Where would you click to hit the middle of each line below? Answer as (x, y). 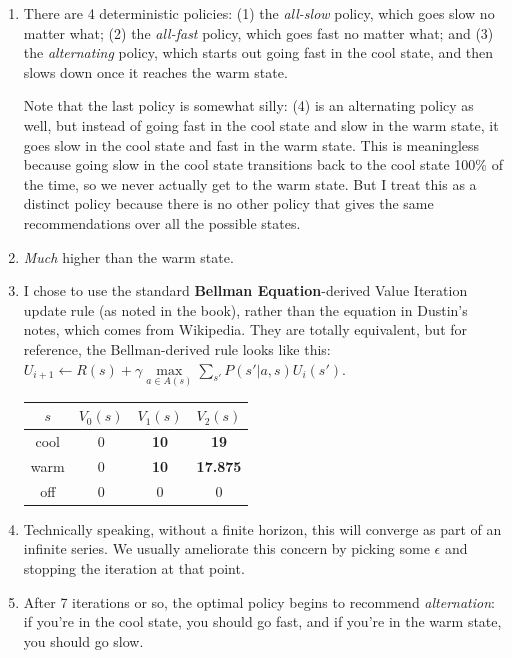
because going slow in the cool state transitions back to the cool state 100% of (263, 164)
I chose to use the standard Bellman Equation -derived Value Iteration (245, 290)
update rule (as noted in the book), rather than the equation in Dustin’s (245, 309)
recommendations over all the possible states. (162, 222)
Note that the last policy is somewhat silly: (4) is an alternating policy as (248, 105)
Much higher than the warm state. (128, 256)
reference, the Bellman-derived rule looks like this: (177, 348)
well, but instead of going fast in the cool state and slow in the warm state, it (261, 124)
